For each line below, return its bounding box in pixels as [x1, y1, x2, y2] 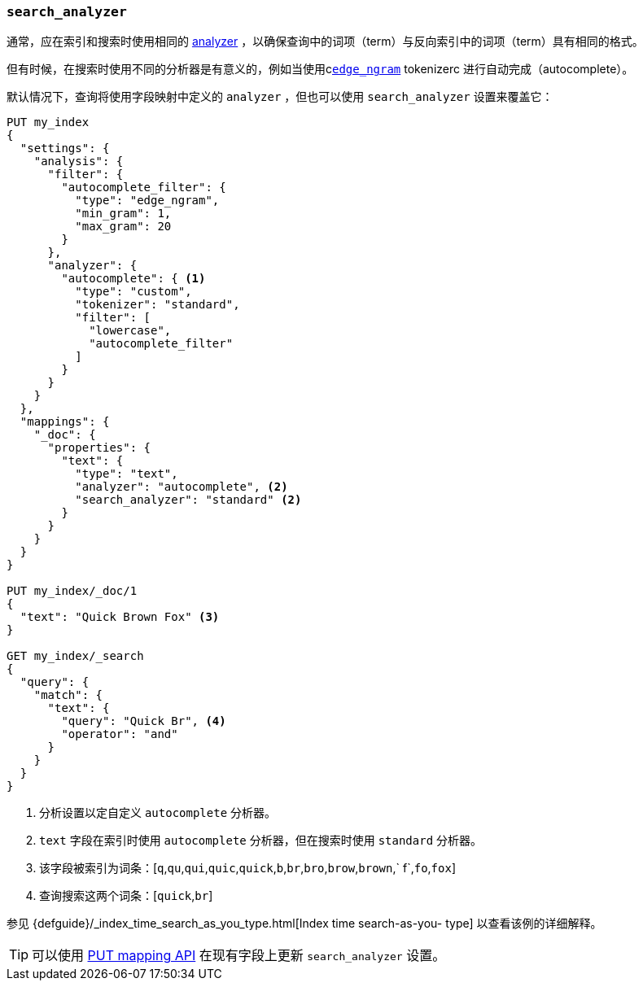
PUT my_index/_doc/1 [7, 584, 138, 598]
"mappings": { [20, 415, 110, 429]
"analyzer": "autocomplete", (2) [75, 480, 288, 494]
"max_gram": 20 [75, 220, 172, 234]
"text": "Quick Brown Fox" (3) [20, 610, 220, 624]
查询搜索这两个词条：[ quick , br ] [39, 889, 213, 903]
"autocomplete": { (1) [61, 272, 206, 286]
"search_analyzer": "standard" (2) [75, 493, 302, 507]
